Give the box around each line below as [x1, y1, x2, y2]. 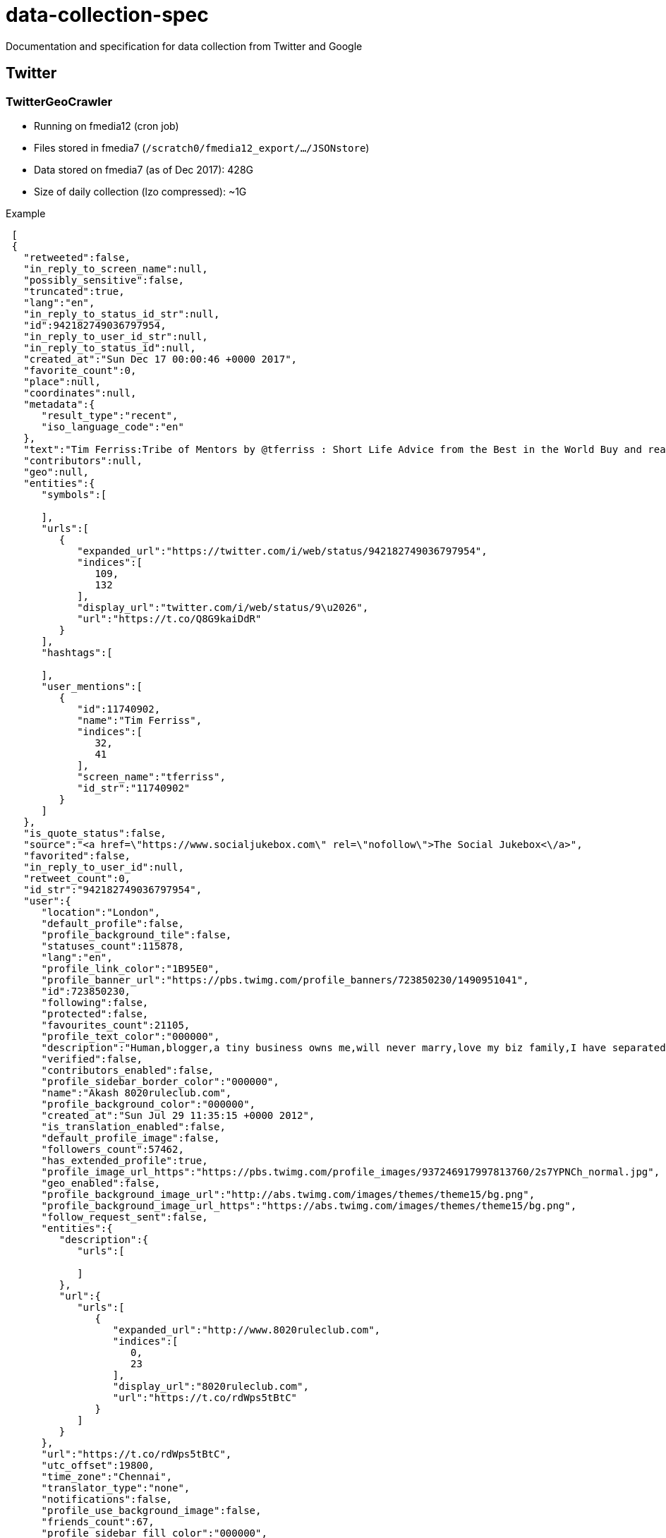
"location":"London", [41, 906, 161, 918]
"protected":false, [41, 1007, 149, 1019]
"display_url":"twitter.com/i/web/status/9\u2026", [77, 601, 369, 613]
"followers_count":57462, [41, 1143, 184, 1155]
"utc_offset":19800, [41, 1459, 155, 1471]
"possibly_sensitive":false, [23, 274, 184, 286]
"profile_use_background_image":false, [41, 1504, 262, 1516]
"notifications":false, [41, 1493, 173, 1505]
